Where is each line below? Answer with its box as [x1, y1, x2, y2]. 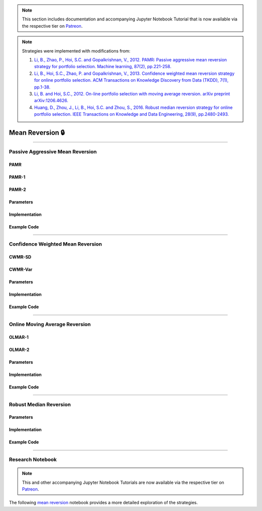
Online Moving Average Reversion [9, 321, 91, 328]
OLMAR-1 [9, 334, 29, 340]
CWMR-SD [9, 254, 32, 260]
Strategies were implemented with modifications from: [22, 48, 131, 53]
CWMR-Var [9, 266, 33, 272]
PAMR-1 [9, 174, 26, 180]
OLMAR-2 [9, 347, 30, 352]
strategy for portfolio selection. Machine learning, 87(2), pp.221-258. [34, 64, 172, 70]
